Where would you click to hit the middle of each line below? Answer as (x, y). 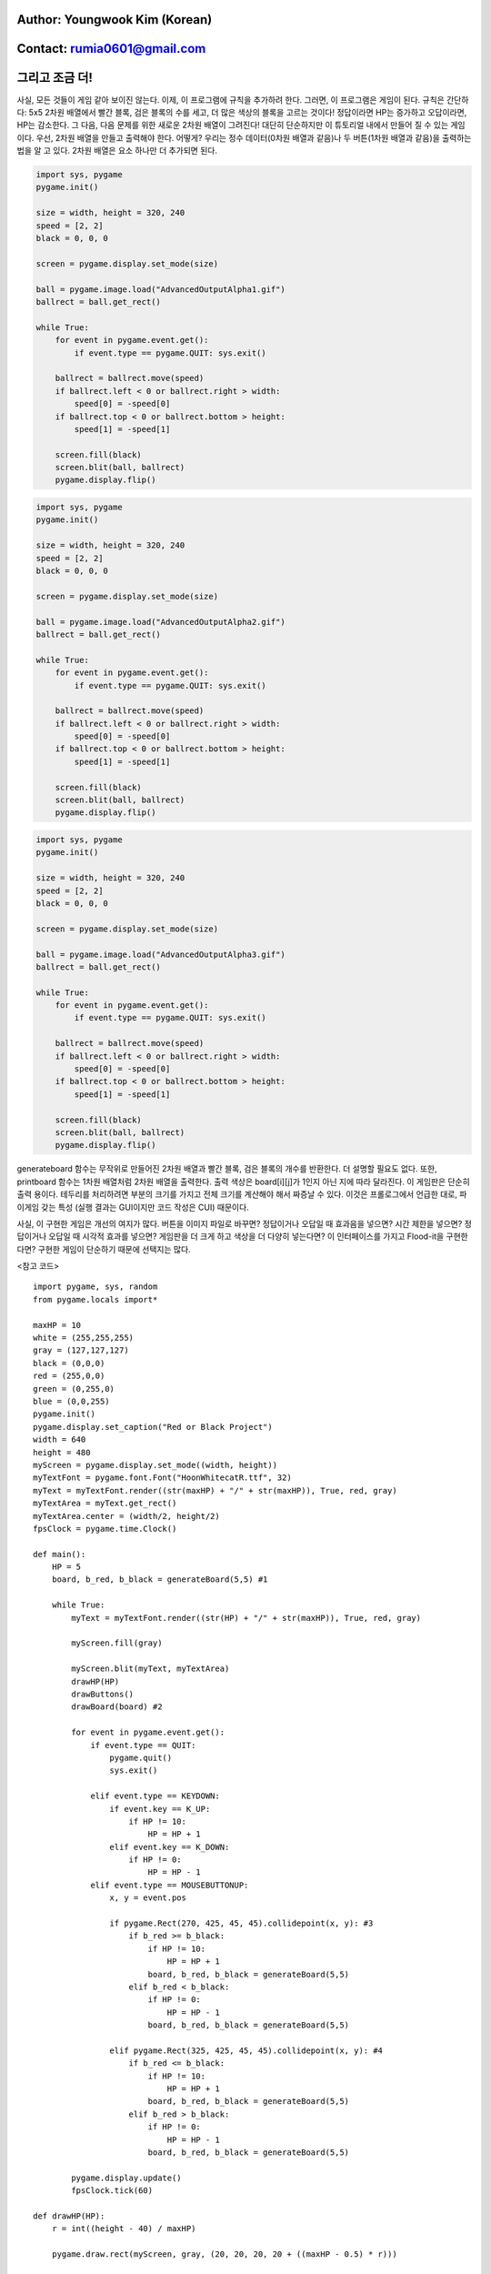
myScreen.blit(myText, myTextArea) (150, 1669)
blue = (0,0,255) (71, 1401)
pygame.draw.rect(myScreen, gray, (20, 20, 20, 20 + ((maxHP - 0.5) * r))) (224, 2254)
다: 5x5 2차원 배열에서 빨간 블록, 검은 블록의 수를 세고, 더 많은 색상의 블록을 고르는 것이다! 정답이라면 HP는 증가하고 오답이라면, (242, 112)
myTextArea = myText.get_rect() (105, 1504)
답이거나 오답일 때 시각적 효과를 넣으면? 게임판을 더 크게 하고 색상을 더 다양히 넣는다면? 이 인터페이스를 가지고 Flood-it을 (230, 1236)
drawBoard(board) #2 (117, 1707)
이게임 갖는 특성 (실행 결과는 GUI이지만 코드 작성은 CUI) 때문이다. (133, 1207)
